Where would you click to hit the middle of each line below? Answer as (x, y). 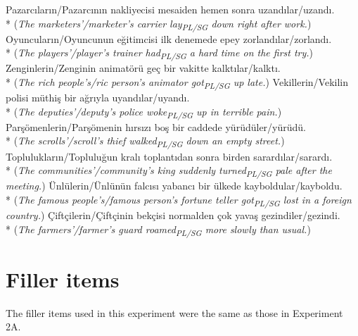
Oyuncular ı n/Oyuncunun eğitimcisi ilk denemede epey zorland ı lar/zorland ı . (169, 38)
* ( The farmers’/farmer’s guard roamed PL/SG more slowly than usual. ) (158, 230)
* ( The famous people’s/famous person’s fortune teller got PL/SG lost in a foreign (179, 200)
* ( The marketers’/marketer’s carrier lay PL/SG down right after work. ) (159, 24)
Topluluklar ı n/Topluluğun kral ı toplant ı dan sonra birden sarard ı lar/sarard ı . (169, 156)
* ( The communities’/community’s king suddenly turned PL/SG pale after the (169, 171)
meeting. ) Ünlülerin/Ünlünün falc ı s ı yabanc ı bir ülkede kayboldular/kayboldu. (174, 186)
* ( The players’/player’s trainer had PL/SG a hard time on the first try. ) (160, 54)
